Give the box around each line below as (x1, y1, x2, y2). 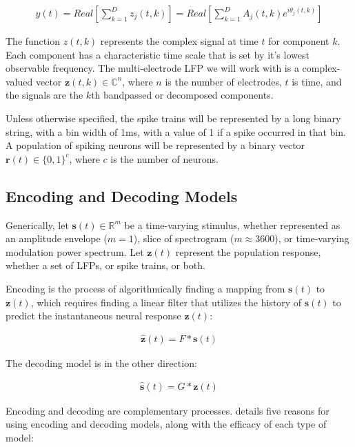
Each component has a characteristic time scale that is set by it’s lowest (6, 47, 310, 61)
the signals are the (6, 88, 83, 102)
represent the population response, (175, 244, 321, 259)
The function (6, 34, 60, 48)
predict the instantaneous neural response (6, 308, 181, 323)
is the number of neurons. (110, 151, 219, 166)
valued (6, 74, 33, 88)
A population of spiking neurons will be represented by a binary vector (6, 138, 305, 152)
